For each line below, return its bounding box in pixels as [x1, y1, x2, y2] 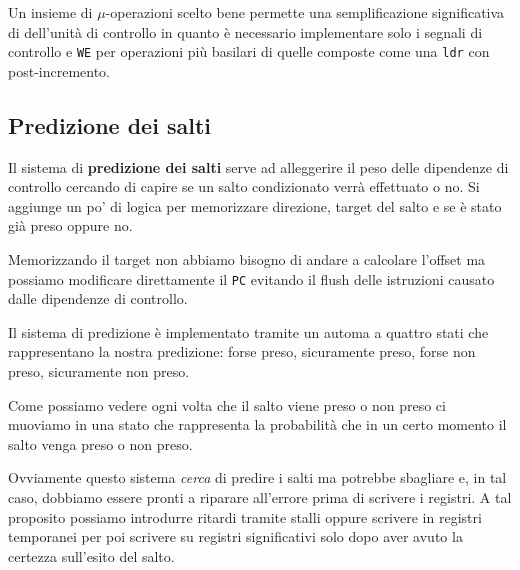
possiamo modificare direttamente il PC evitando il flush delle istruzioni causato [8, 268, 495, 289]
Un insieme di [8, 2, 93, 22]
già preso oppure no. [8, 215, 133, 236]
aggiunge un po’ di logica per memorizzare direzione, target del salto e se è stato [8, 195, 502, 216]
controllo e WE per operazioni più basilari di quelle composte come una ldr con [8, 41, 490, 62]
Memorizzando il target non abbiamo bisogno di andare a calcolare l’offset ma [8, 249, 486, 270]
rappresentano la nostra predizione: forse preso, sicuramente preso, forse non [8, 341, 476, 362]
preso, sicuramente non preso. [8, 361, 190, 382]
